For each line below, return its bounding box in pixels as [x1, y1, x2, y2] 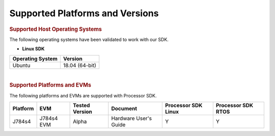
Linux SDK [22, 46, 45, 52]
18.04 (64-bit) [63, 61, 97, 69]
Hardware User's [111, 115, 152, 122]
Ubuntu [12, 61, 31, 69]
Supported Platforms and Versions [9, 8, 159, 19]
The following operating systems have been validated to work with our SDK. [9, 36, 169, 43]
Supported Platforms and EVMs [9, 82, 92, 89]
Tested [73, 102, 90, 109]
